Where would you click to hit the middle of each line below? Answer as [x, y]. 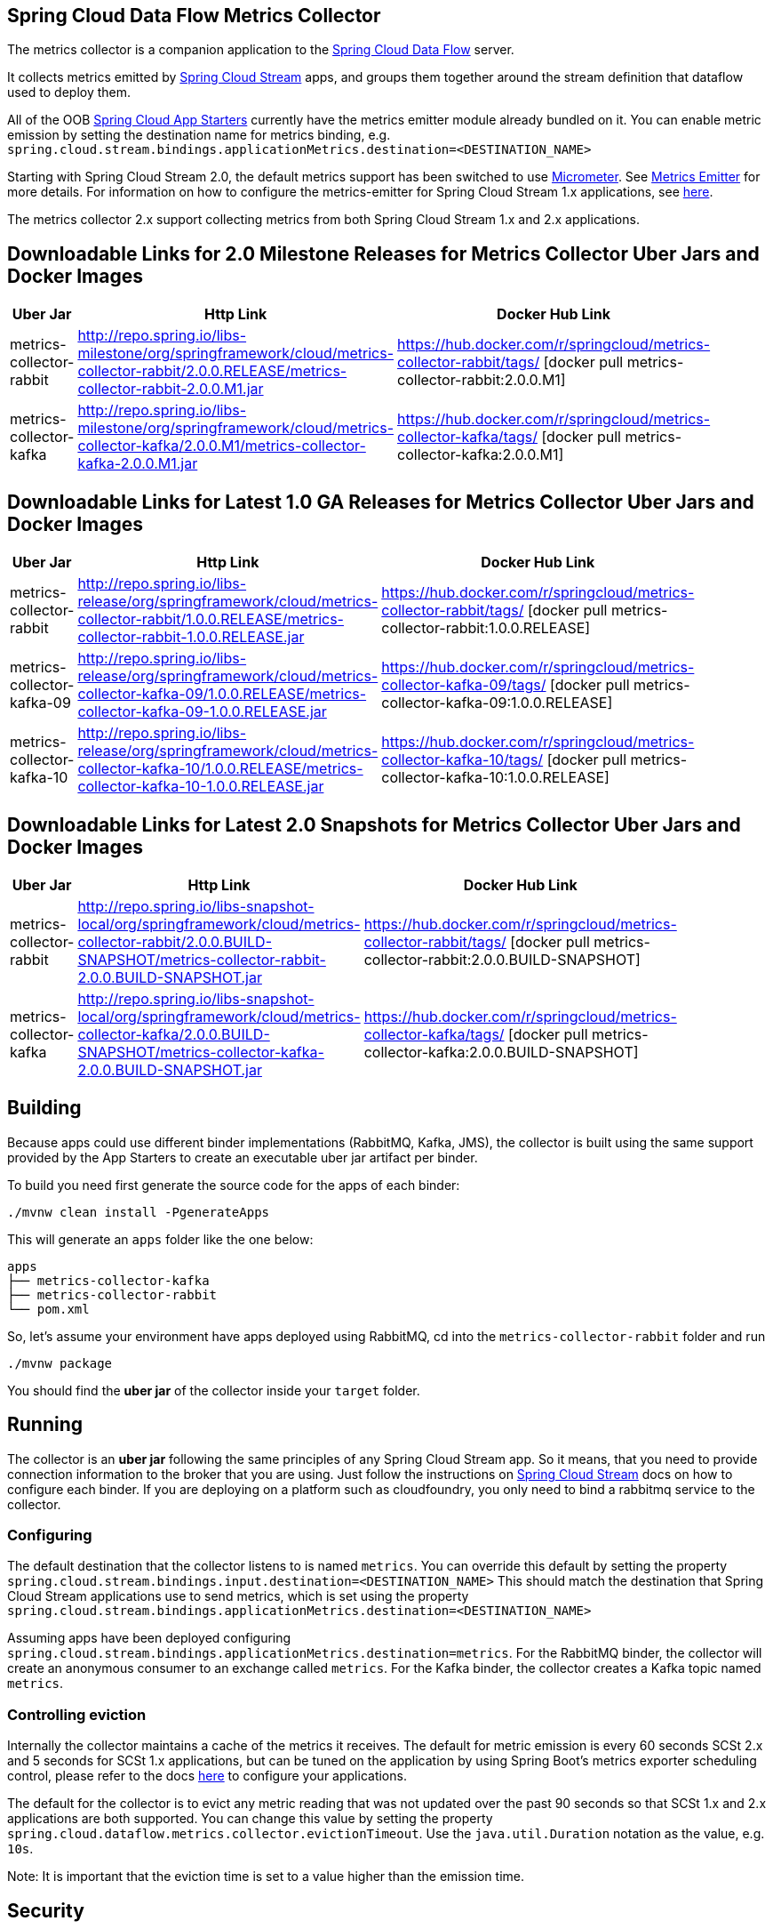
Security [46, 1910]
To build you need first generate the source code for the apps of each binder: [234, 1185]
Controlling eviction [77, 1714]
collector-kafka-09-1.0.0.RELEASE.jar [202, 712]
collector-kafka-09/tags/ [464, 685]
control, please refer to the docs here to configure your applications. [207, 1776]
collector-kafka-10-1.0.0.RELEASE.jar [201, 787]
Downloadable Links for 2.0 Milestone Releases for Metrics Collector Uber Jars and [383, 253]
